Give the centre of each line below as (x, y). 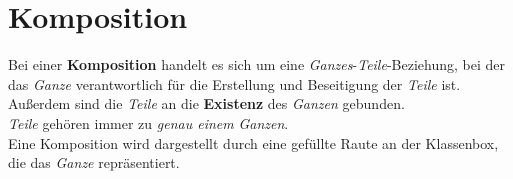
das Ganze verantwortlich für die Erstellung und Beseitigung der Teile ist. (234, 83)
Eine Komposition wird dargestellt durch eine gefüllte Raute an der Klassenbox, (253, 142)
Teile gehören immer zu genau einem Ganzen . (148, 122)
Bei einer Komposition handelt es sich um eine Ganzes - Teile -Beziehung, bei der (256, 64)
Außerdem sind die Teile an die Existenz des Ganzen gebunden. (206, 103)
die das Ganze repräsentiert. (94, 162)
